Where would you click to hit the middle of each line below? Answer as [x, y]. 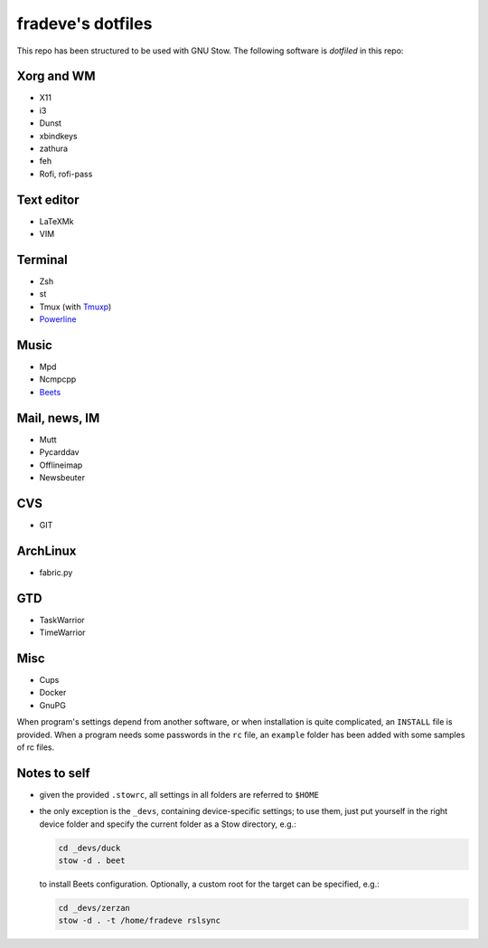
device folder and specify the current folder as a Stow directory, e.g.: [168, 824]
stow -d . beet [92, 860]
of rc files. [36, 747]
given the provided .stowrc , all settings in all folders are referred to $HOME [179, 794]
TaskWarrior [62, 620]
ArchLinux [47, 550]
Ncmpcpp [58, 379]
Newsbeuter [62, 477]
